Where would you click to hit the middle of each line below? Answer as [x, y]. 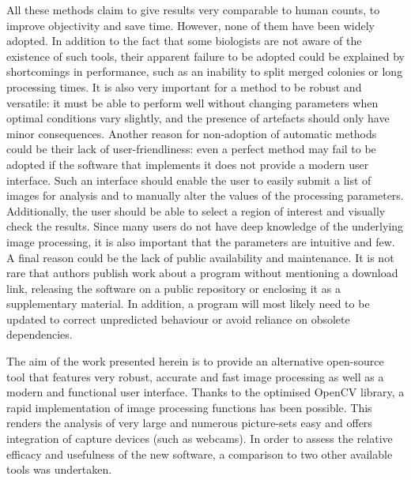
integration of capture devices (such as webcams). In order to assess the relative [200, 439]
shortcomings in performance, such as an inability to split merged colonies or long [205, 71]
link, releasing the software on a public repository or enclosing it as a [173, 288]
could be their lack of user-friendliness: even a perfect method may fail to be [191, 149]
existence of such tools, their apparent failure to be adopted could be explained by [205, 56]
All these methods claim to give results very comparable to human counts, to [193, 9]
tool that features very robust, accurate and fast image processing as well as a [195, 376]
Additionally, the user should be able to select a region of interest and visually [196, 210]
